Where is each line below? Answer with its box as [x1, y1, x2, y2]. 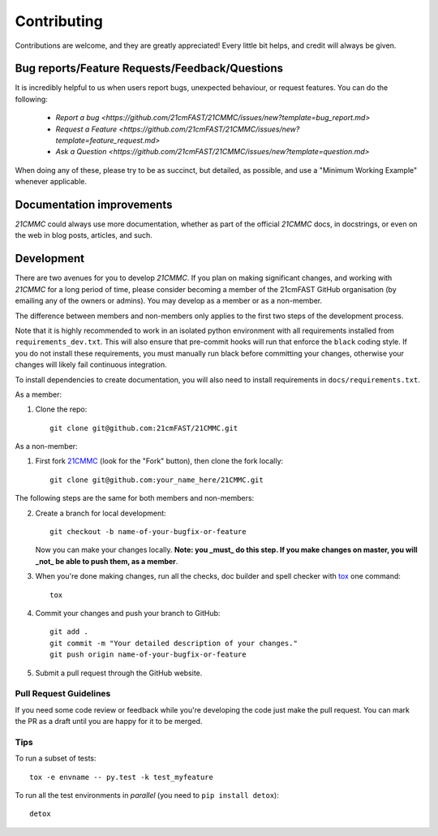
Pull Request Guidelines [15, 688, 111, 700]
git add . [49, 627, 88, 636]
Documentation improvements [15, 198, 173, 211]
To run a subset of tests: [15, 753, 97, 763]
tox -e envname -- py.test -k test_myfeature [29, 772, 214, 782]
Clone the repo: [35, 404, 88, 414]
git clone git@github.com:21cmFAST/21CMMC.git [49, 423, 238, 433]
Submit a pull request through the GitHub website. [35, 668, 203, 678]
